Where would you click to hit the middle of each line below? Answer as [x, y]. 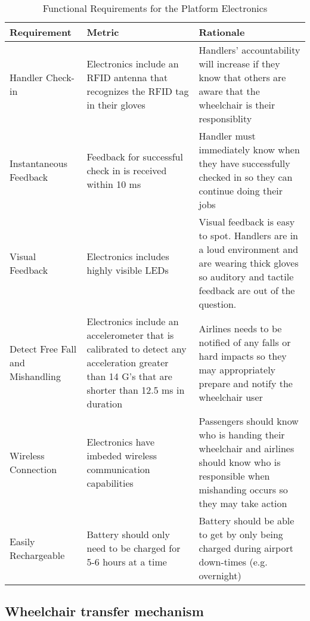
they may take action [243, 503]
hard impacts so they [243, 356]
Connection [33, 469]
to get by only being [241, 534]
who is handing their [242, 435]
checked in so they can [246, 177]
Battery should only [128, 534]
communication [118, 469]
